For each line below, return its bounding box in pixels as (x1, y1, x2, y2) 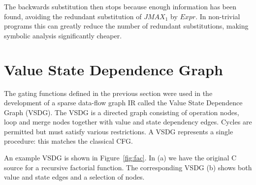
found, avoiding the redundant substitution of (4, 11, 142, 21)
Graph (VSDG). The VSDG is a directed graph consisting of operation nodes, (4, 107, 239, 117)
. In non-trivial (195, 11, 240, 21)
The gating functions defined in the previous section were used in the (4, 88, 213, 98)
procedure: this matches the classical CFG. (4, 136, 133, 146)
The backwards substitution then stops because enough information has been (4, 1, 236, 11)
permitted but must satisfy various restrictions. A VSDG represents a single (4, 126, 233, 136)
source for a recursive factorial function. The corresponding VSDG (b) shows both (4, 162, 252, 172)
